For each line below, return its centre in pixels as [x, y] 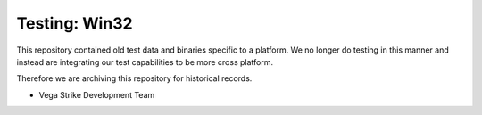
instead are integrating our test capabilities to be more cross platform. [145, 62]
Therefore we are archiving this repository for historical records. [134, 78]
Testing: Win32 [75, 23]
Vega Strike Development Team [97, 94]
